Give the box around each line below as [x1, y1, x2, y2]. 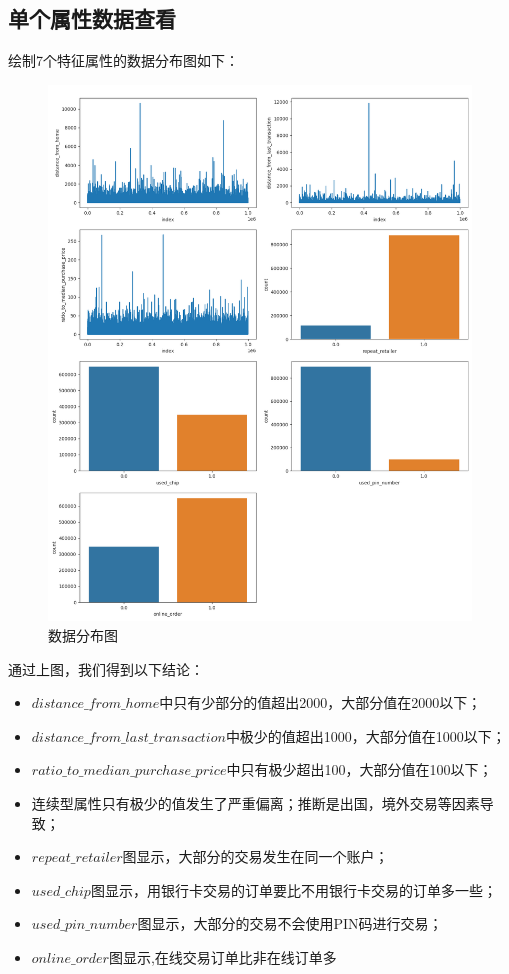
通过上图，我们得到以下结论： [8, 658, 204, 679]
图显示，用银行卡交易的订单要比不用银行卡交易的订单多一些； [90, 879, 497, 900]
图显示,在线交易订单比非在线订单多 [108, 947, 337, 967]
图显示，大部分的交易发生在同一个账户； [122, 846, 389, 867]
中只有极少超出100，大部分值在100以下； [226, 759, 493, 780]
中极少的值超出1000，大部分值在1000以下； [225, 725, 506, 746]
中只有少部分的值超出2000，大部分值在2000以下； [159, 692, 482, 713]
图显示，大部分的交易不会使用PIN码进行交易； [137, 913, 443, 934]
